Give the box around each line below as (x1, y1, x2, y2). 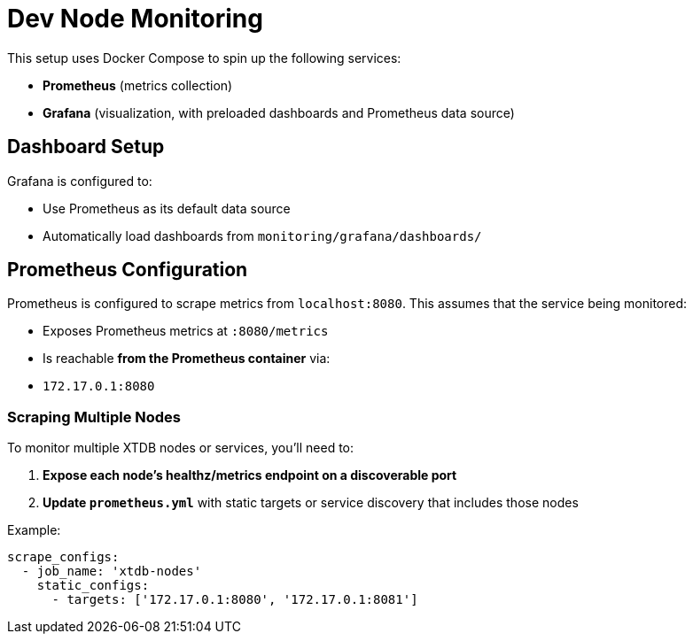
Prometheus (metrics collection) (43, 77, 233, 93)
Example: (7, 522, 61, 538)
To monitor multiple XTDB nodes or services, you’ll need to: (7, 440, 354, 456)
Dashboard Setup (7, 135, 165, 158)
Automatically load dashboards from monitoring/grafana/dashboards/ (43, 228, 482, 243)
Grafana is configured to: (7, 173, 152, 189)
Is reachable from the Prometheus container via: (43, 351, 331, 367)
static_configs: (36, 578, 150, 593)
